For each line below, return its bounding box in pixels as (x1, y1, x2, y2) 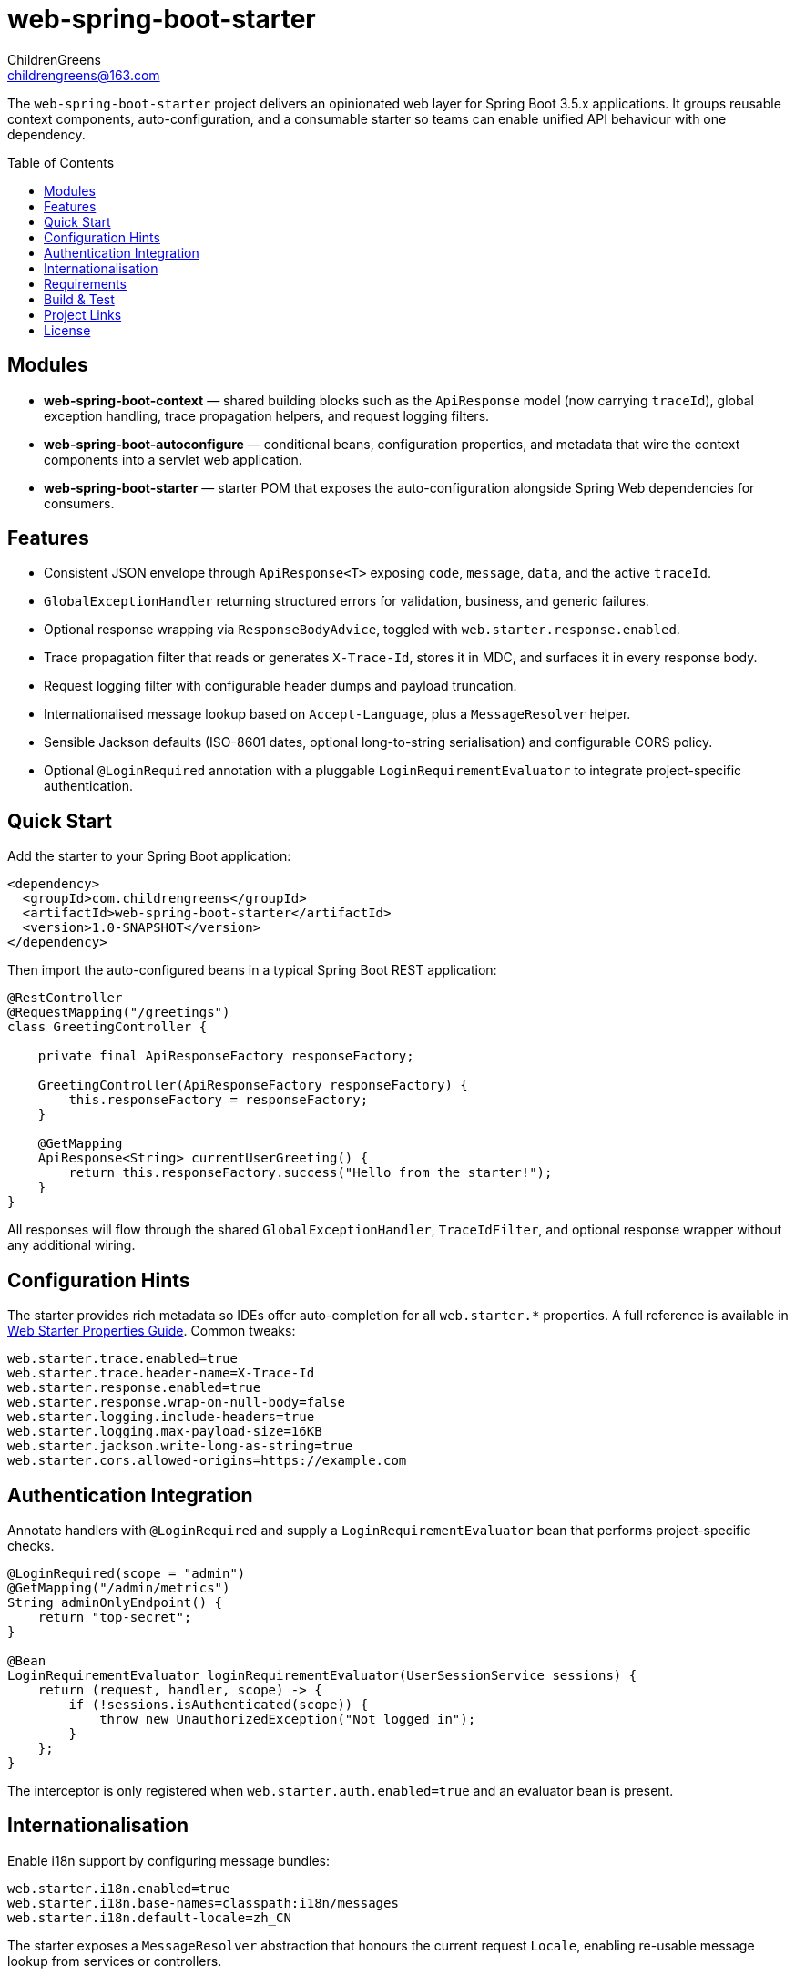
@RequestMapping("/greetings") (7, 1005, 230, 1020)
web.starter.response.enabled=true (7, 1380, 261, 1396)
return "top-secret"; (37, 1609, 192, 1624)
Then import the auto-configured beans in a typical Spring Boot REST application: (7, 962, 497, 978)
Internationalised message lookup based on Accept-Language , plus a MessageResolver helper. (44, 706, 631, 722)
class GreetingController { (7, 1019, 208, 1035)
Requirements (44, 275, 127, 292)
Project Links (44, 306, 122, 323)
